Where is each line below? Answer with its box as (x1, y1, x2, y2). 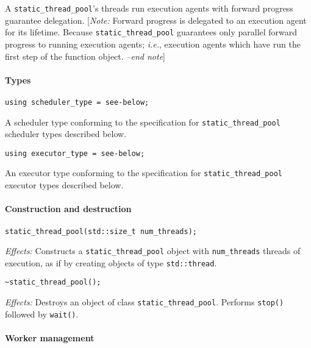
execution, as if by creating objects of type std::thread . (5, 256, 217, 269)
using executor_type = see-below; (5, 149, 145, 158)
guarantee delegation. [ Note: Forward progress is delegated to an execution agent (5, 13, 307, 26)
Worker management (5, 332, 95, 344)
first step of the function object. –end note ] (5, 49, 165, 62)
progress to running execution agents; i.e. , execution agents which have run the (5, 37, 301, 50)
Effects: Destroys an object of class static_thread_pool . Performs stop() (5, 296, 284, 308)
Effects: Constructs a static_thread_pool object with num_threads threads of (5, 244, 301, 257)
